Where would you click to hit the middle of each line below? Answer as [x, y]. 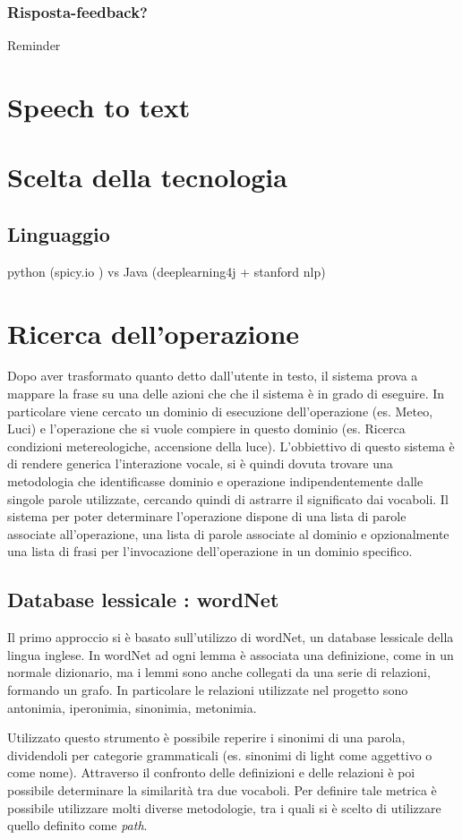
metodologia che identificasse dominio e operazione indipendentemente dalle [215, 481]
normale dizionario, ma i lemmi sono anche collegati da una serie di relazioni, [219, 672]
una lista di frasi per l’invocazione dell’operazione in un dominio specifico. [210, 551]
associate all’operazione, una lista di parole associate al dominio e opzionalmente [228, 533]
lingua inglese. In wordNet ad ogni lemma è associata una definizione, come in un [231, 654]
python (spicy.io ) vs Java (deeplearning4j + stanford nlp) [167, 271]
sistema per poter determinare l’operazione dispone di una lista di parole [207, 516]
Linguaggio [59, 233]
